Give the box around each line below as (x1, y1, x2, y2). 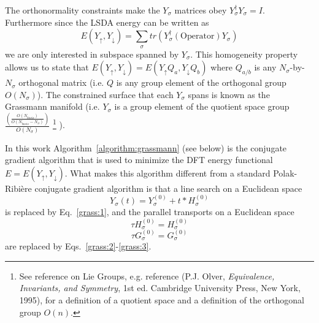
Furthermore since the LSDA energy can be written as (5, 15, 209, 28)
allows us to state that (5, 61, 89, 74)
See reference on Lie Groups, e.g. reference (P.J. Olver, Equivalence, (19, 269, 275, 282)
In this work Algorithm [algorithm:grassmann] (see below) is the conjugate (5, 141, 287, 154)
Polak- (273, 166, 298, 179)
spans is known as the (188, 88, 270, 101)
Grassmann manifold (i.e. (5, 100, 100, 113)
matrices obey (174, 4, 227, 16)
